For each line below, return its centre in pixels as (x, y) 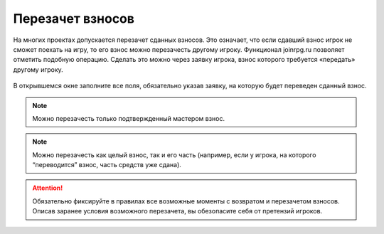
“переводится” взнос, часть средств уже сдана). (107, 165)
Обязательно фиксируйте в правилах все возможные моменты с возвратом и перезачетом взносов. (186, 201)
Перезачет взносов (74, 18)
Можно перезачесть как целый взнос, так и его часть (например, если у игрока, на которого (174, 155)
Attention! (48, 188)
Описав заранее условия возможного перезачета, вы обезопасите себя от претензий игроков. (177, 211)
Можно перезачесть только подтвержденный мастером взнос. (129, 118)
